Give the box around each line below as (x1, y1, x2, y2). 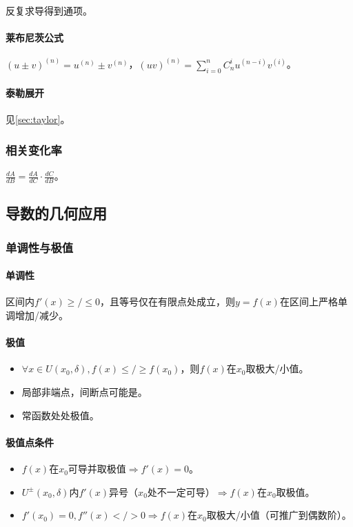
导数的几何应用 (6, 202, 107, 224)
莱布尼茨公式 (6, 30, 63, 45)
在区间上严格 (279, 294, 338, 309)
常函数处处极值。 (21, 408, 99, 422)
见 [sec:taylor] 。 (6, 112, 70, 126)
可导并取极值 (68, 461, 126, 476)
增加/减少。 (14, 308, 68, 323)
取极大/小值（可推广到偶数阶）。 (206, 508, 352, 522)
